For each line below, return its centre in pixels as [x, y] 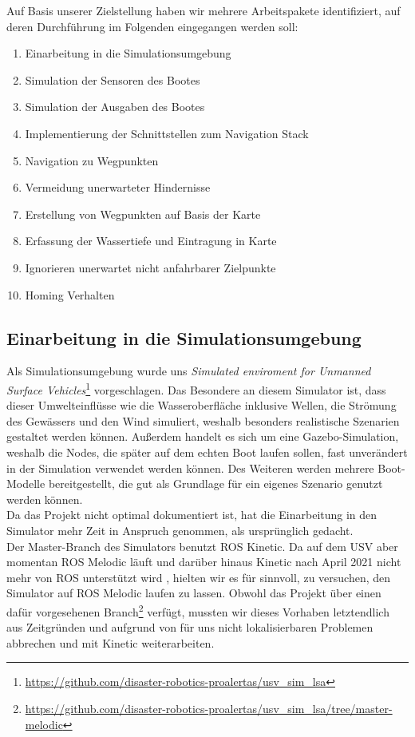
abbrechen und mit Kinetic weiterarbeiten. [111, 642]
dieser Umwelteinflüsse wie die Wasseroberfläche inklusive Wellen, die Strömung [202, 405]
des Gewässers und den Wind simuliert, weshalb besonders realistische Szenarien [203, 420]
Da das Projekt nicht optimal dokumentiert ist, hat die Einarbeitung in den [192, 515]
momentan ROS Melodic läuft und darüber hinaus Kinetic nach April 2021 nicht [204, 562]
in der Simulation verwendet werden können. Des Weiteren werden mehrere [190, 468]
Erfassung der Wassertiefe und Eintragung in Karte [151, 241]
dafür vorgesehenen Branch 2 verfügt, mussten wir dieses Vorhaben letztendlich [198, 610]
